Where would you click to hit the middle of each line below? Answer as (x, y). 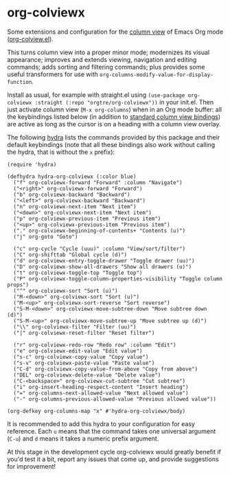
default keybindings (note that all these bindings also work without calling (111, 144)
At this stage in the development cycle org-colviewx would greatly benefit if (114, 452)
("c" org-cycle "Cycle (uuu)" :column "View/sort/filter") (100, 249)
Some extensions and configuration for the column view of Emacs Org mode (115, 32)
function (20, 82)
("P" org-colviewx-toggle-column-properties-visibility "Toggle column (118, 279)
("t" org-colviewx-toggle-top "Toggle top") (78, 273)
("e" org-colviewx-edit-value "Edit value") (78, 351)
